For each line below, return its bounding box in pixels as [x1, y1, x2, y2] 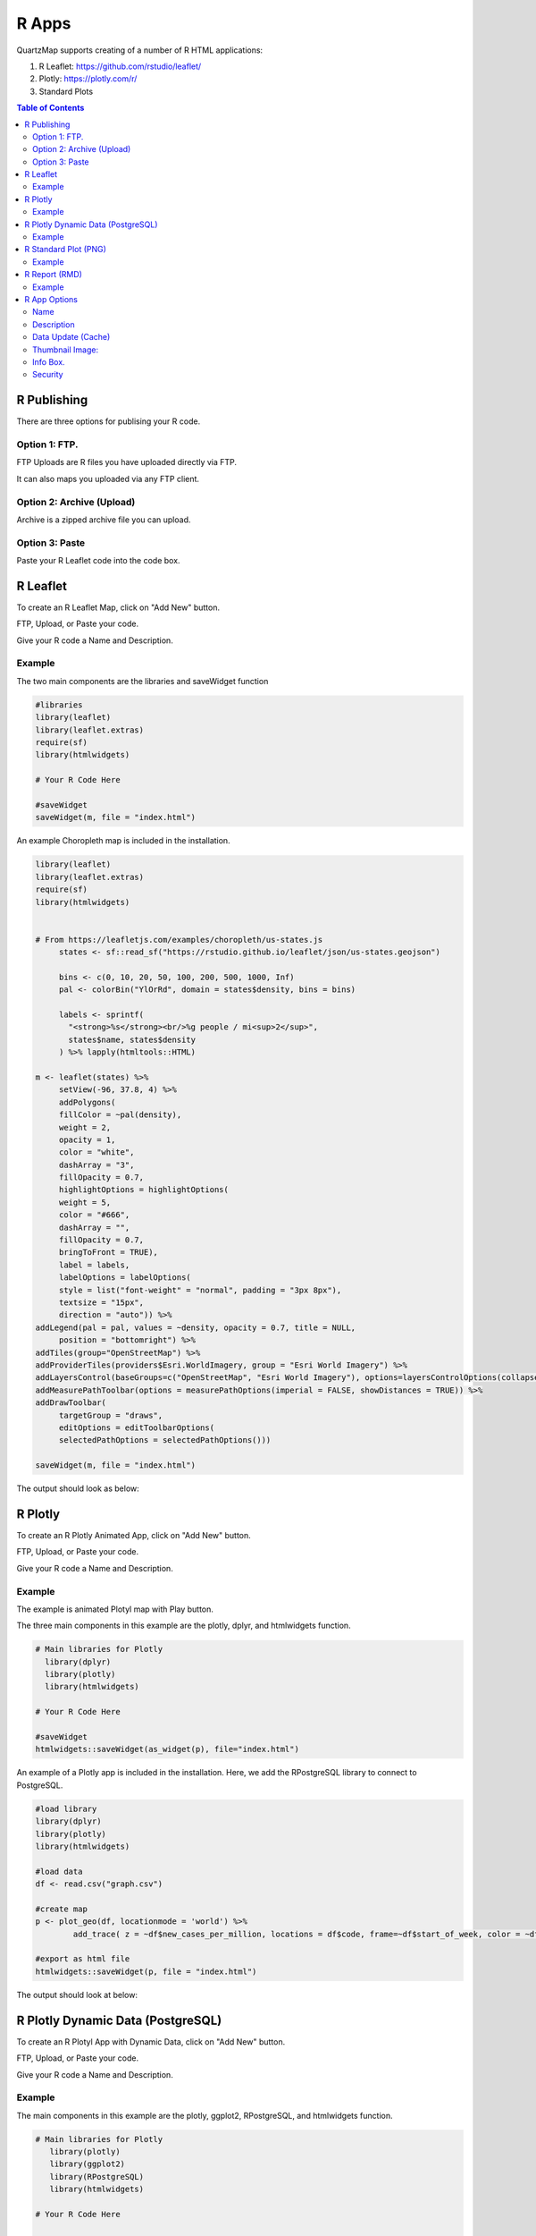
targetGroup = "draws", [58, 1410, 163, 1420]
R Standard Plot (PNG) [24, 244, 107, 255]
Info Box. [32, 356, 66, 367]
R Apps [16, 13, 71, 33]
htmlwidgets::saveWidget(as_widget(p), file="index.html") [35, 1744, 299, 1755]
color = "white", [58, 1148, 135, 1157]
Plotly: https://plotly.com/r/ [38, 73, 138, 84]
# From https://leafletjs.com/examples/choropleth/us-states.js [35, 935, 323, 944]
